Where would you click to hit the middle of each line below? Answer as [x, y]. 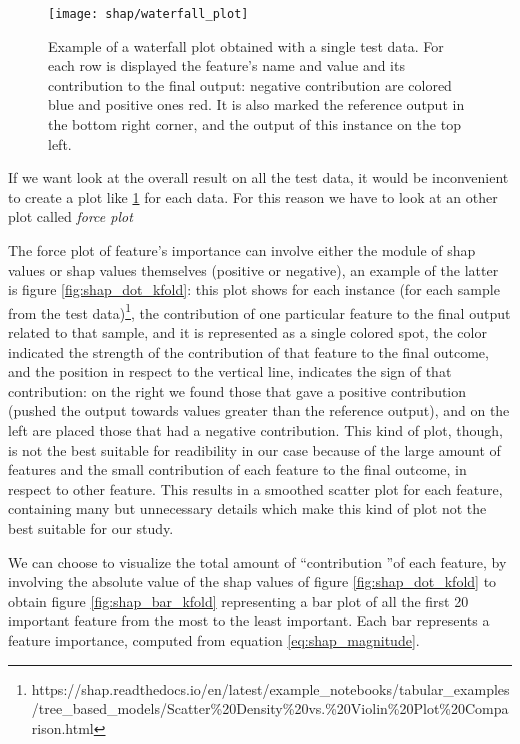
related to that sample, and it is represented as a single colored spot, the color [247, 332]
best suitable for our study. [91, 527]
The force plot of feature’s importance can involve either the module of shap [242, 250]
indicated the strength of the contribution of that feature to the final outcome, [248, 351]
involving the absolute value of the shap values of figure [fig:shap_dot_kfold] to [252, 581]
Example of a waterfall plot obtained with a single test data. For [246, 45]
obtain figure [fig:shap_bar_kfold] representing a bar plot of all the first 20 [238, 600]
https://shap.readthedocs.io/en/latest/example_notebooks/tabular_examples [270, 688]
